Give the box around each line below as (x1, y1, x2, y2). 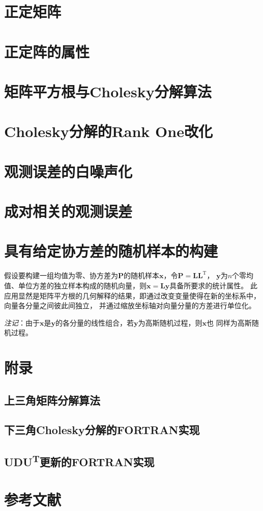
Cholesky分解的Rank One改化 (4, 121, 213, 142)
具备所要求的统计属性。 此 (169, 280, 258, 290)
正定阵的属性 (4, 41, 90, 62)
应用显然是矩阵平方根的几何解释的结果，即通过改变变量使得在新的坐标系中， (4, 290, 260, 301)
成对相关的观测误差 (4, 201, 133, 222)
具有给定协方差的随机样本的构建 (4, 240, 218, 261)
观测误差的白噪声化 (4, 160, 133, 181)
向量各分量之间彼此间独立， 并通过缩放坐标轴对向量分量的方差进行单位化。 (4, 300, 256, 311)
